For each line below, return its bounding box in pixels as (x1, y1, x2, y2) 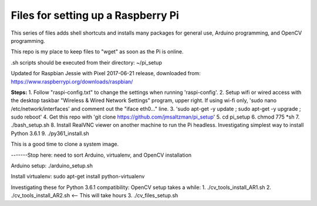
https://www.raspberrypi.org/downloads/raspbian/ (11, 78, 133, 85)
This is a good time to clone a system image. (11, 141, 119, 148)
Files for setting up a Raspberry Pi (11, 9, 179, 22)
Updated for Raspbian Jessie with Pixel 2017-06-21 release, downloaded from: (11, 70, 201, 77)
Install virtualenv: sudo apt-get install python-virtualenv (11, 173, 145, 180)
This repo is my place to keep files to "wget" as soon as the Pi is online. (11, 48, 184, 55)
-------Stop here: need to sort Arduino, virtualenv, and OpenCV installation (11, 151, 192, 158)
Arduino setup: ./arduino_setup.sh (11, 162, 93, 170)
